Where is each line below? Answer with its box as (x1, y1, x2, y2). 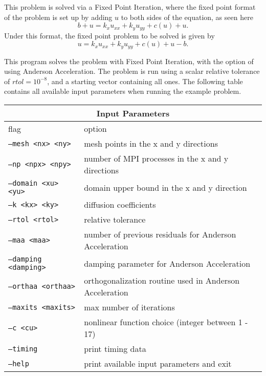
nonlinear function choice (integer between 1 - (84, 316, 248, 328)
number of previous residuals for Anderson (84, 228, 236, 241)
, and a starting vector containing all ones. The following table (47, 75, 243, 86)
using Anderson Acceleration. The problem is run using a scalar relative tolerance (4, 66, 260, 76)
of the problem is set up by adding (4, 11, 113, 22)
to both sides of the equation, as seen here (121, 11, 253, 22)
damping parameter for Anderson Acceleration (84, 257, 251, 269)
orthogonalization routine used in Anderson (84, 274, 240, 287)
